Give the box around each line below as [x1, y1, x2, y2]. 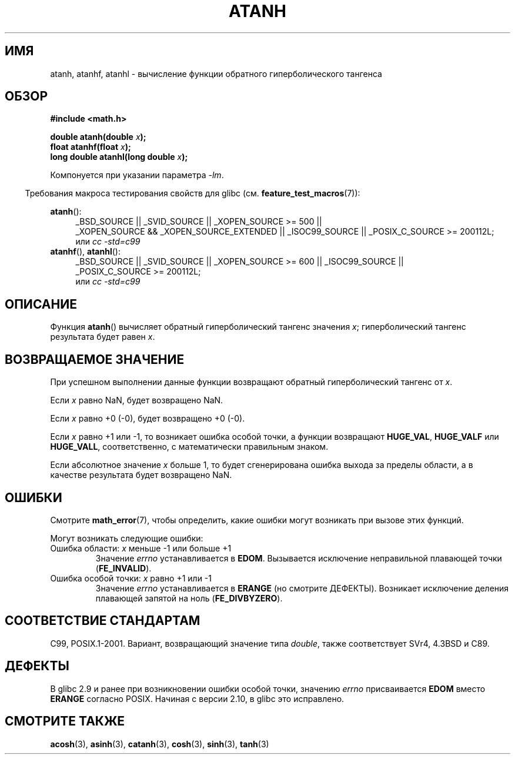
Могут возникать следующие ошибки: [50, 533, 203, 543]
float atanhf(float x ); [50, 142, 131, 152]
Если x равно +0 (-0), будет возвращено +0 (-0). [50, 413, 245, 424]
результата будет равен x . [50, 332, 155, 342]
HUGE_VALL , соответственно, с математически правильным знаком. [50, 442, 329, 452]
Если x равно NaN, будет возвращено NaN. [50, 395, 223, 406]
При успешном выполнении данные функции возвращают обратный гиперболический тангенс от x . [50, 377, 453, 387]
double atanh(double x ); [50, 132, 146, 142]
